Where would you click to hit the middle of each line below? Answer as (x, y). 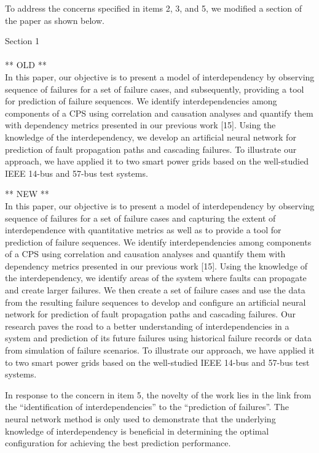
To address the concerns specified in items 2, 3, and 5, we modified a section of (154, 8)
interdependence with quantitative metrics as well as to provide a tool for (143, 230)
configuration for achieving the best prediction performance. (118, 443)
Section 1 (22, 41)
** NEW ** (27, 194)
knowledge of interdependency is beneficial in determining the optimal (137, 431)
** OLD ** (26, 65)
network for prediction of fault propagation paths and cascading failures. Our (151, 314)
